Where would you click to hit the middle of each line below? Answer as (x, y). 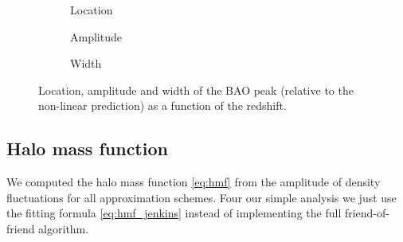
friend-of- (367, 213)
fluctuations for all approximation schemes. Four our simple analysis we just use (201, 197)
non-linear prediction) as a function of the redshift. (162, 105)
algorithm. (64, 228)
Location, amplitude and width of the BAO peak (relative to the (196, 90)
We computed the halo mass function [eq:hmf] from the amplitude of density (194, 182)
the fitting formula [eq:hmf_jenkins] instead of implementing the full (174, 213)
